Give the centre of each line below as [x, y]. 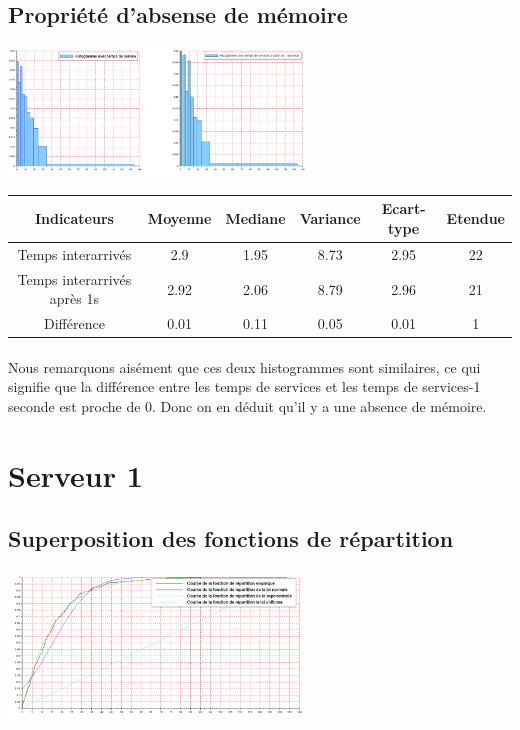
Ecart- [403, 208]
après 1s [74, 298]
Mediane [255, 218]
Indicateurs [74, 218]
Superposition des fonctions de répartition [231, 538]
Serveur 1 [75, 474]
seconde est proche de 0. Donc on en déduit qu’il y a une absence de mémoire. [247, 406]
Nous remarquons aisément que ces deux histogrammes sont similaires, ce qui [244, 366]
